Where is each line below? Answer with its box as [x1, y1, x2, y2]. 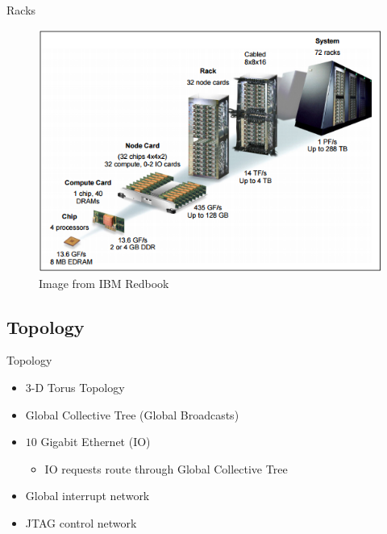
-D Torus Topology [31, 378, 125, 395]
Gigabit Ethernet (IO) [40, 433, 151, 450]
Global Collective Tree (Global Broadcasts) [25, 406, 239, 423]
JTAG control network [25, 514, 137, 531]
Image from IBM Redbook [39, 274, 169, 291]
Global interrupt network [25, 487, 150, 504]
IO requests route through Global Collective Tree [44, 460, 288, 477]
